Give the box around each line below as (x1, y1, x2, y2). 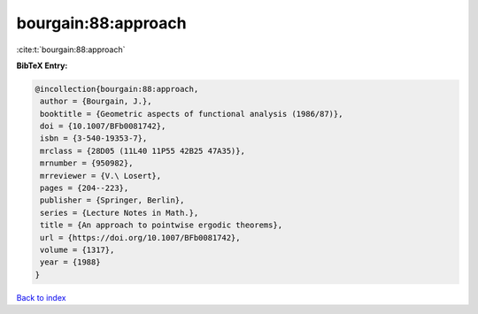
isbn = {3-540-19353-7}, (40, 134, 148, 143)
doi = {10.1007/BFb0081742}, (40, 121, 166, 132)
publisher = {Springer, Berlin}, (40, 195, 185, 205)
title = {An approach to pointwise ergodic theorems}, (40, 220, 283, 230)
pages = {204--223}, (40, 183, 129, 194)
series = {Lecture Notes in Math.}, (40, 208, 199, 218)
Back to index (16, 292, 66, 303)
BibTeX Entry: (16, 60, 68, 71)
